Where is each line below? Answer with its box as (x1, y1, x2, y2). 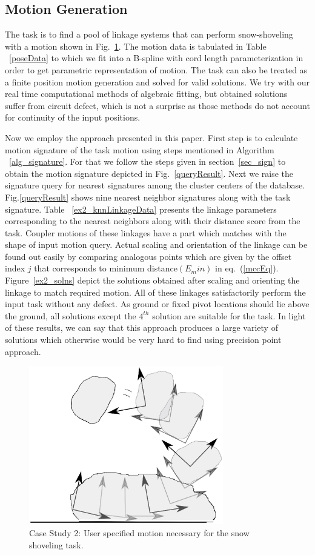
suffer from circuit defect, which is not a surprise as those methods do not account (5, 99, 310, 111)
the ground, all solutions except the (5, 309, 136, 322)
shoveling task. (29, 538, 84, 551)
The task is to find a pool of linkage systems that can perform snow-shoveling (5, 28, 293, 41)
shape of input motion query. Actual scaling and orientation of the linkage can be (5, 238, 308, 251)
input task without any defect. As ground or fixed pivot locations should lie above (5, 297, 310, 310)
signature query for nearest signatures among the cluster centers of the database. (5, 179, 305, 191)
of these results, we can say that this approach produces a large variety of (5, 321, 278, 334)
